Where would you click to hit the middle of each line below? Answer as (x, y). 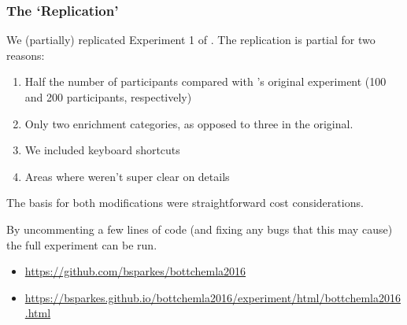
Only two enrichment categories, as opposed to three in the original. (189, 123)
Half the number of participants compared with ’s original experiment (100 (205, 81)
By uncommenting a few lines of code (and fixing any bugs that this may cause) (200, 229)
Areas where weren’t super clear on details (127, 176)
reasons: (26, 55)
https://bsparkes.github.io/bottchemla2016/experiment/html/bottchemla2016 (213, 297)
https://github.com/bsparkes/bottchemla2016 (135, 271)
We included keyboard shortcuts (102, 150)
